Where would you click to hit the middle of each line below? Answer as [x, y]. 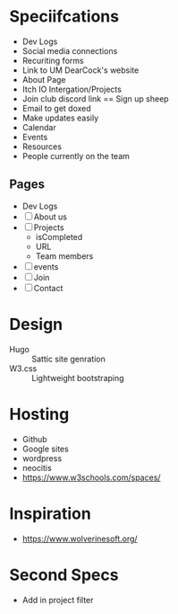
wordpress [42, 458]
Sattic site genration [68, 359]
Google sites [45, 449]
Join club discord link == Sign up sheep [95, 98]
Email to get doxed [56, 108]
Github [34, 439]
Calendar [39, 127]
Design [36, 324]
